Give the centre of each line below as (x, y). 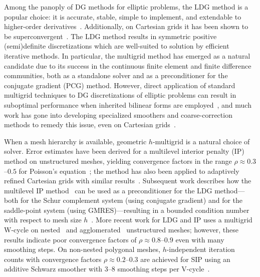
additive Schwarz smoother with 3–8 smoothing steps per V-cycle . (107, 269)
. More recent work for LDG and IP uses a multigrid (172, 220)
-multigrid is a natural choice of (201, 141)
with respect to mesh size (43, 220)
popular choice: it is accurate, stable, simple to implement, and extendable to (123, 16)
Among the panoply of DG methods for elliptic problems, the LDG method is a (126, 7)
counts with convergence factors (53, 259)
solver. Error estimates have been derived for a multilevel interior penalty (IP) (124, 151)
